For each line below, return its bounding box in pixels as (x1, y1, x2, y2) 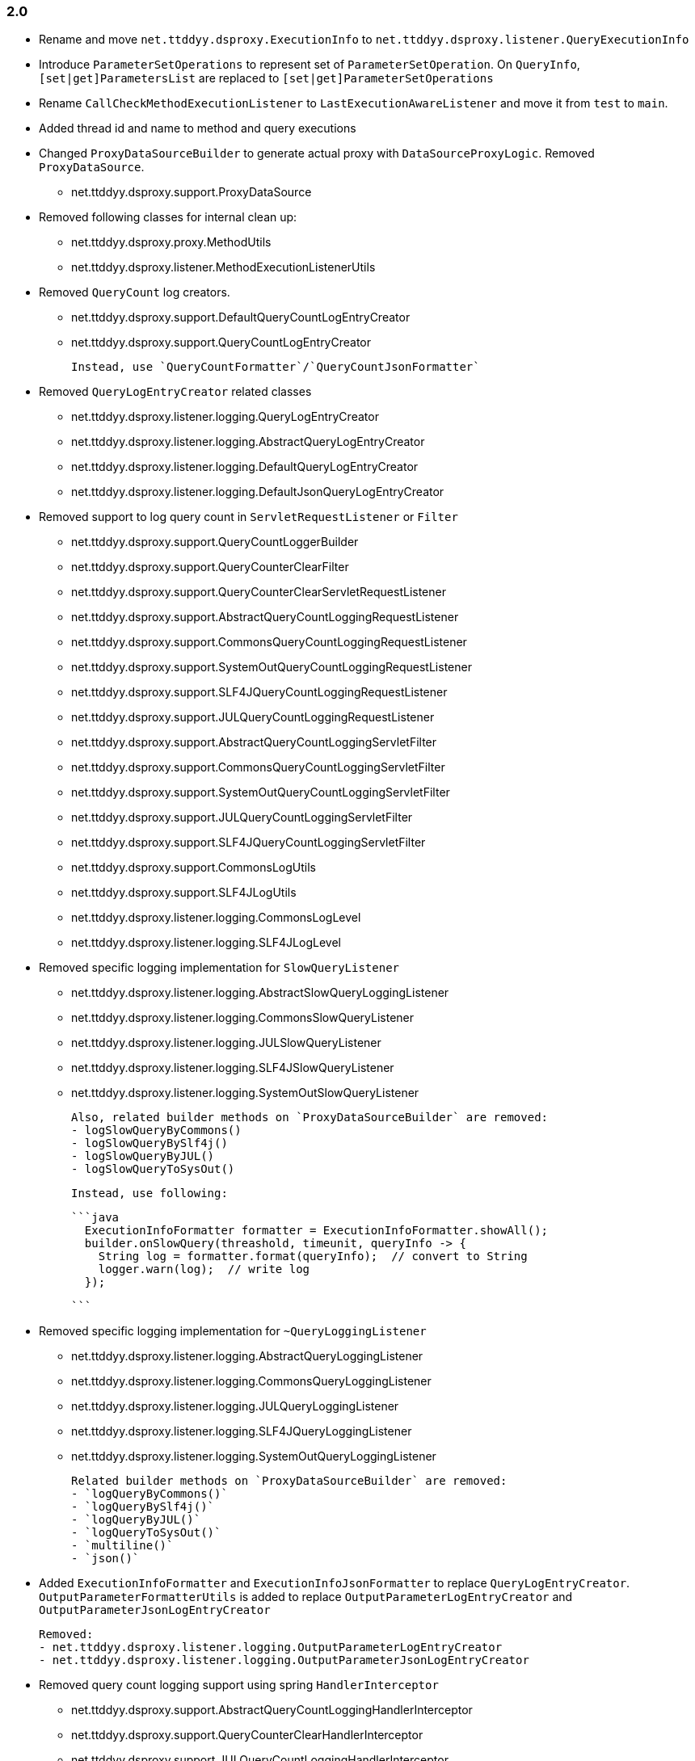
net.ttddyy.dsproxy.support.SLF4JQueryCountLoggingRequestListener (71, 685, 448, 700)
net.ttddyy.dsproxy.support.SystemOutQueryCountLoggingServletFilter (71, 785, 450, 800)
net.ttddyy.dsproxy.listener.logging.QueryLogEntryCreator (71, 410, 379, 424)
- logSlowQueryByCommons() (71, 1124, 242, 1137)
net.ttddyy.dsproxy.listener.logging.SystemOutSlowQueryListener (71, 1086, 419, 1100)
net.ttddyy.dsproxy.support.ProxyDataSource (71, 185, 312, 200)
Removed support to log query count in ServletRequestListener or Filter (39, 510, 458, 524)
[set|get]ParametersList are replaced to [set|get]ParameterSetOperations (39, 71, 494, 86)
